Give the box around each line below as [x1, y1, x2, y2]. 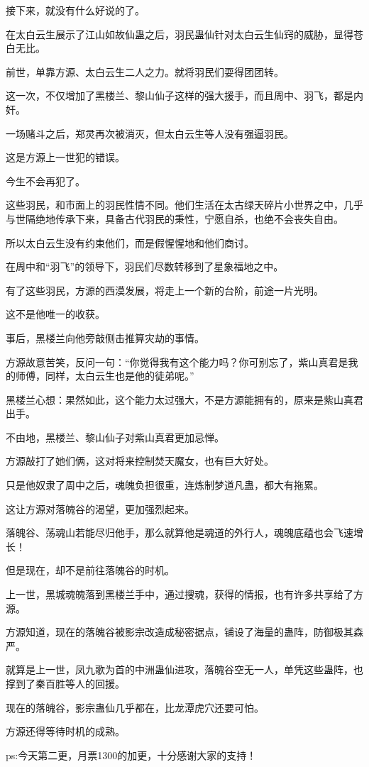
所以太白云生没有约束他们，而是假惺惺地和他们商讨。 [6, 235, 254, 250]
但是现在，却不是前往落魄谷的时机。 [6, 563, 175, 578]
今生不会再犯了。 [6, 173, 85, 188]
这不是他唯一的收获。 [6, 307, 105, 321]
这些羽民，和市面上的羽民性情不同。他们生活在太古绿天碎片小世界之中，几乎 [6, 197, 363, 212]
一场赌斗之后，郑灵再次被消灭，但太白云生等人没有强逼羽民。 [6, 126, 294, 140]
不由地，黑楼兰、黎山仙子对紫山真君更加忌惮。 [6, 429, 224, 444]
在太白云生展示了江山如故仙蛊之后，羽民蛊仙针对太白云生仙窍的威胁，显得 [6, 26, 353, 41]
